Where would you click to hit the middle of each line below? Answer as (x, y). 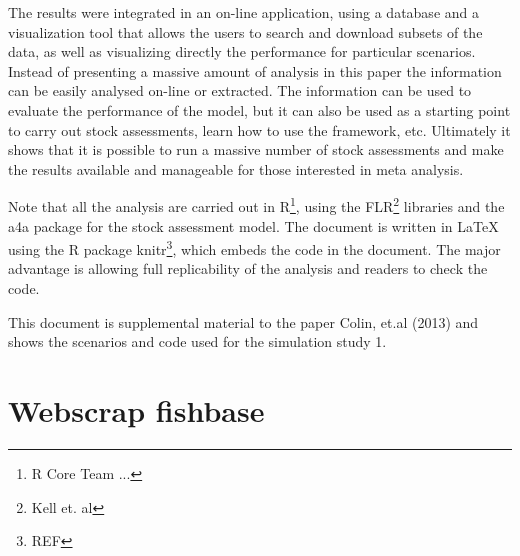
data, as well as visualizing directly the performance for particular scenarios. (242, 51)
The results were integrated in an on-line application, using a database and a (243, 12)
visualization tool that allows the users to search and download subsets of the (245, 31)
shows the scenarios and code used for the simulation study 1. (197, 341)
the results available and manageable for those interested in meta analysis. (236, 168)
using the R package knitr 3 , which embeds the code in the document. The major (254, 247)
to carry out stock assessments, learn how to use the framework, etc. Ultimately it (259, 129)
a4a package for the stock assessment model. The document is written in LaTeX (253, 225)
